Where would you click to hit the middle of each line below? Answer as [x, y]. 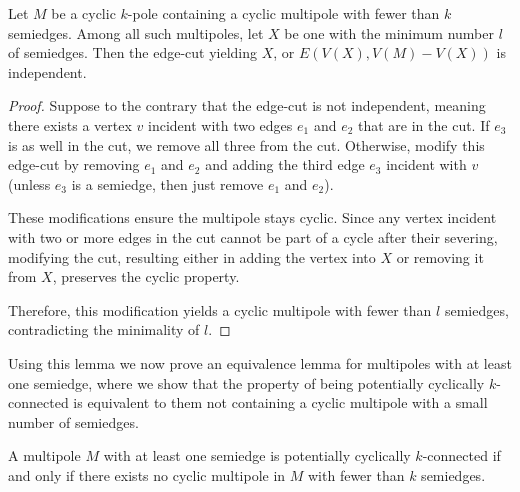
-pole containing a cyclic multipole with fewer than [283, 13]
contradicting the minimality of [104, 329]
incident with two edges [220, 124]
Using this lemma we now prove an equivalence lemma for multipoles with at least [260, 362]
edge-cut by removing [74, 164]
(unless [29, 183]
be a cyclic [83, 13]
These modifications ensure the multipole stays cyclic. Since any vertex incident [252, 217]
